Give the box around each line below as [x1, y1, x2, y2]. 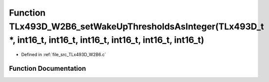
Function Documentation [9, 64, 86, 73]
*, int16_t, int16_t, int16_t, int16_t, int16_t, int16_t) [9, 35, 205, 46]
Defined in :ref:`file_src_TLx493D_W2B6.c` [21, 52, 107, 58]
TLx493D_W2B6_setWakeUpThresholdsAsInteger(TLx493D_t [9, 21, 264, 32]
